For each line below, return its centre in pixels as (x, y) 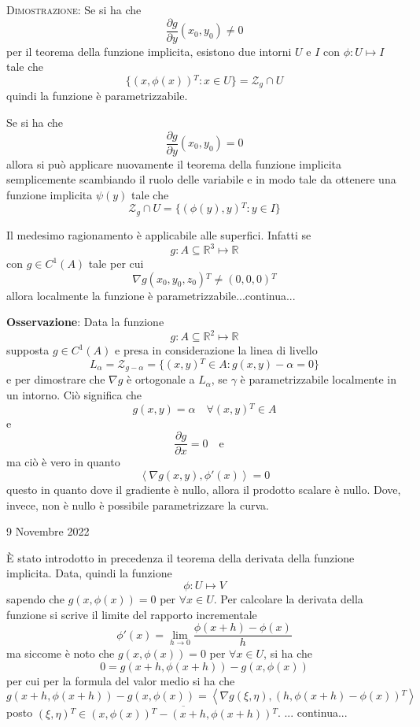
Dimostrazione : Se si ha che (74, 9)
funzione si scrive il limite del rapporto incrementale (132, 614)
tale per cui (116, 263)
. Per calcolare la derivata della (288, 598)
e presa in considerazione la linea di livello (216, 350)
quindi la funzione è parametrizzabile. (97, 96)
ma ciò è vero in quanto (63, 462)
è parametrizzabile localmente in (319, 379)
